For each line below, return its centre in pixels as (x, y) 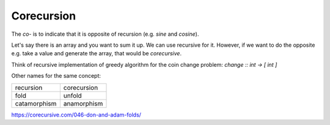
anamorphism (83, 103)
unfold (72, 95)
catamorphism (36, 103)
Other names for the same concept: (56, 76)
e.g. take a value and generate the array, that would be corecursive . (97, 53)
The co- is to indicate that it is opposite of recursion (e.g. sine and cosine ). (105, 34)
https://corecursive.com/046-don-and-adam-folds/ (76, 115)
